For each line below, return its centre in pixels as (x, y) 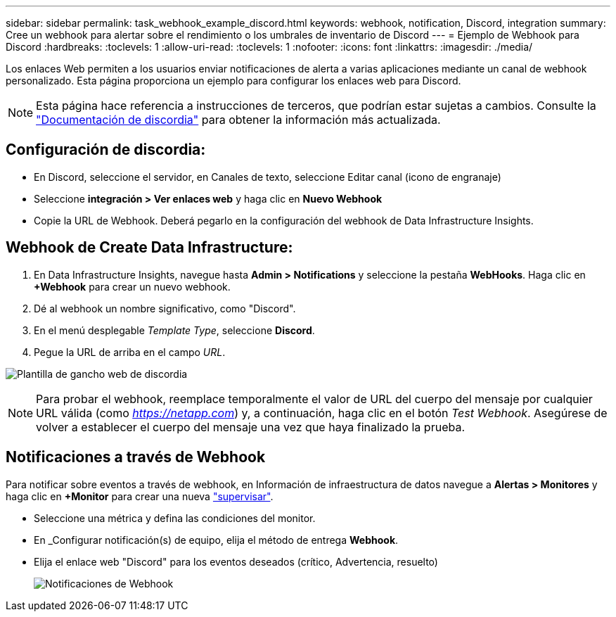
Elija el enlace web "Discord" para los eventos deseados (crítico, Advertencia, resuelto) (236, 561)
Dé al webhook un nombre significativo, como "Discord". (165, 308)
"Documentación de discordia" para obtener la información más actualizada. (238, 120)
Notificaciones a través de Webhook (136, 457)
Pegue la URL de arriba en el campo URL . (130, 352)
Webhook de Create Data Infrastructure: (149, 248)
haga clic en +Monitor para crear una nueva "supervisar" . (140, 496)
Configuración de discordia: (106, 150)
